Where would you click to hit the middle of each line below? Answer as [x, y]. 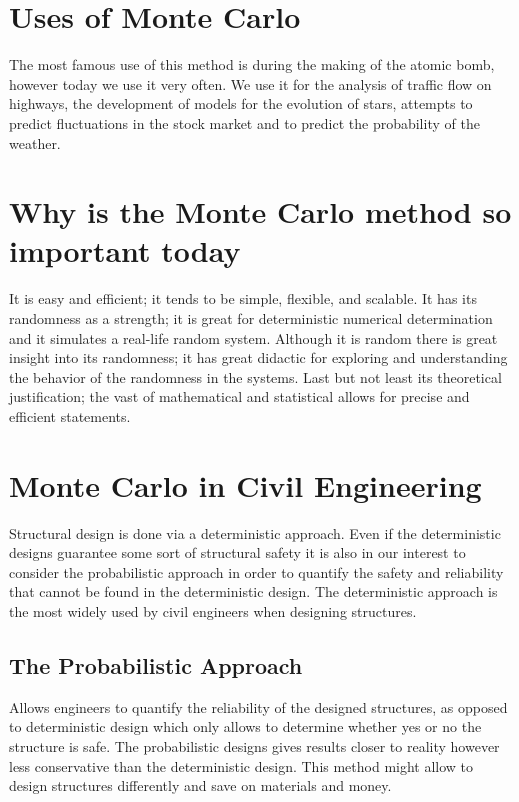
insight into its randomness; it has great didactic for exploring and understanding [258, 357]
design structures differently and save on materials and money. [200, 785]
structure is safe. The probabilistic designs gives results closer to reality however [254, 746]
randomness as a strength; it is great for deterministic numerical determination [251, 318]
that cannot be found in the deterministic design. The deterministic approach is [253, 591]
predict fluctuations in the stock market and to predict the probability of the [244, 122]
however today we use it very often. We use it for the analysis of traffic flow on [250, 83]
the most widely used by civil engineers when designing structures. [213, 611]
